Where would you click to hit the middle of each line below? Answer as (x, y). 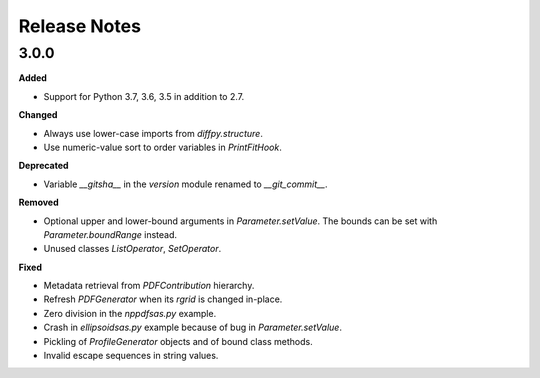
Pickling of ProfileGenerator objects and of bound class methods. (178, 341)
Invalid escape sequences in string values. (131, 356)
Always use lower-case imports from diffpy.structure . (153, 133)
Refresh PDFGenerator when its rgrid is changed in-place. (163, 299)
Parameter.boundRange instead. (110, 234)
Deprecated (43, 166)
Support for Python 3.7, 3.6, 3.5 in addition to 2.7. (144, 96)
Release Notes (80, 26)
